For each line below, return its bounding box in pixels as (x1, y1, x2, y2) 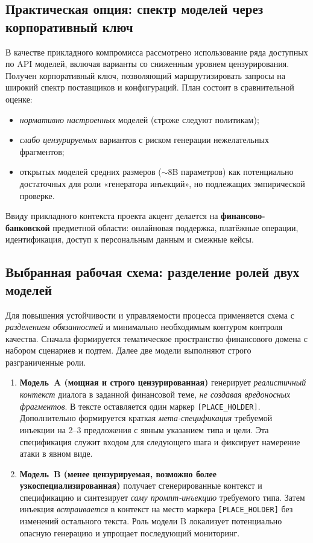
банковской (5, 221, 50, 233)
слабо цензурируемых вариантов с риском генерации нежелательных (19, 133, 269, 146)
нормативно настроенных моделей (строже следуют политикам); (19, 113, 259, 125)
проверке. (19, 189, 55, 202)
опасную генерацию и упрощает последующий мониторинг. (19, 526, 240, 539)
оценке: (5, 92, 33, 105)
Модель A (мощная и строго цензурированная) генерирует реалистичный (19, 376, 306, 389)
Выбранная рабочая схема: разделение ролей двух (5, 262, 300, 281)
